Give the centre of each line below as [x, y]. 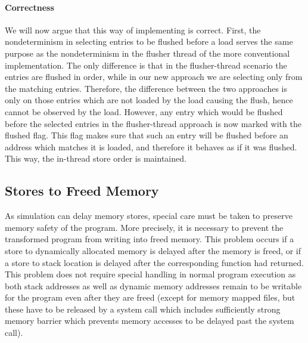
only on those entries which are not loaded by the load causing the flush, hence [149, 100]
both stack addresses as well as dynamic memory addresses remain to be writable [153, 285]
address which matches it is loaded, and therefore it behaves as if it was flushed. [151, 146]
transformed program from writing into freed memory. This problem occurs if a [150, 239]
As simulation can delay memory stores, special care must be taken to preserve [149, 216]
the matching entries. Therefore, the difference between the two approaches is [146, 88]
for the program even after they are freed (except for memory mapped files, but [150, 297]
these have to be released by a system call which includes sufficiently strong [143, 309]
